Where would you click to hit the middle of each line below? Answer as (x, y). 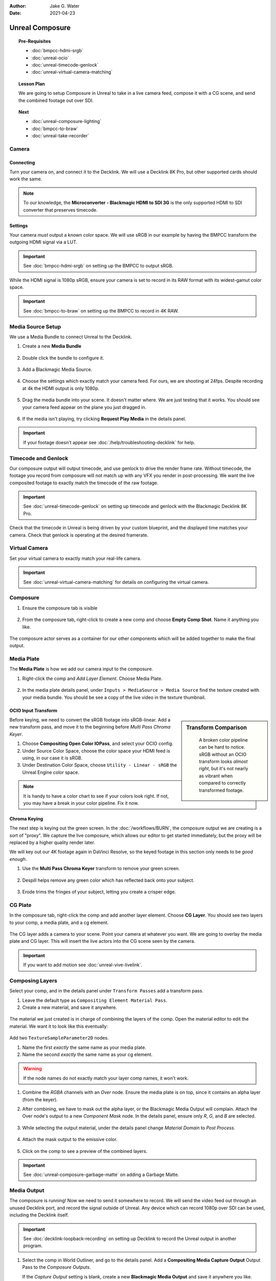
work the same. (26, 179)
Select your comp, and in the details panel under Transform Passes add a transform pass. (107, 991)
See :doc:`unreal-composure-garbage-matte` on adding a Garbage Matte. (101, 1175)
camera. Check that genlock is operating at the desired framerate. (79, 535)
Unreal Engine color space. (51, 772)
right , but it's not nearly (224, 769)
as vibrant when (216, 776)
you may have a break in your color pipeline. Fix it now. (81, 803)
